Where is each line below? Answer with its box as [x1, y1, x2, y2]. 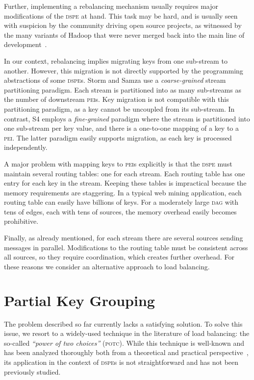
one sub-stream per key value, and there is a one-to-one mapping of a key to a [4, 123, 239, 133]
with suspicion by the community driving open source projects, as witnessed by [4, 20, 242, 30]
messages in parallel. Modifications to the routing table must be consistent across [4, 242, 248, 252]
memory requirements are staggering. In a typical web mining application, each [4, 187, 242, 197]
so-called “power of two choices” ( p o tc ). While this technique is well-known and [4, 337, 244, 348]
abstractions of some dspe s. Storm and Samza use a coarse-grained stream [4, 75, 226, 85]
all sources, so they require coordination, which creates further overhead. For [4, 252, 234, 262]
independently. [4, 142, 48, 152]
